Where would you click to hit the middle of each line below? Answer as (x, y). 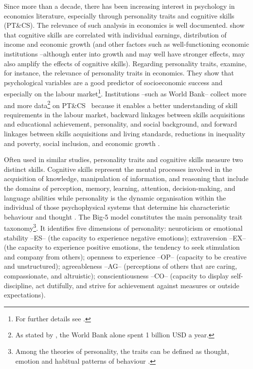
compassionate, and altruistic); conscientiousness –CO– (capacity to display (117, 276)
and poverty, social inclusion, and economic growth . (82, 143)
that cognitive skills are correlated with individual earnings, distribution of (115, 34)
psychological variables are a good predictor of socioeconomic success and (113, 82)
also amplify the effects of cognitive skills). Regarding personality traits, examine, (125, 63)
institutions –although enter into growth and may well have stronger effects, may (125, 53)
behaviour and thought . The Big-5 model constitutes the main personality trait (123, 216)
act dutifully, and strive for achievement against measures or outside (137, 285)
